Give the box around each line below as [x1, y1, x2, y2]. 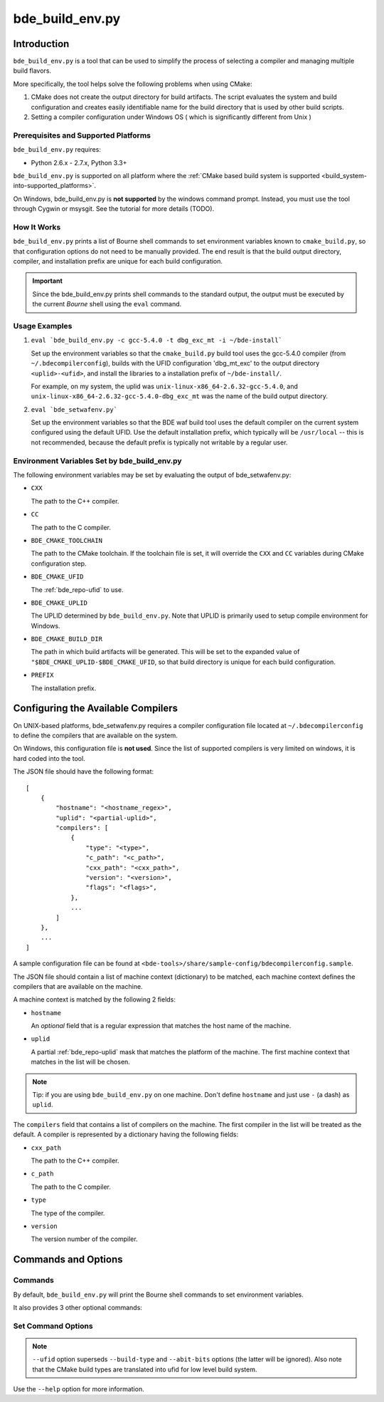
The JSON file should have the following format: [13, 767, 154, 776]
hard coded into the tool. [13, 754, 85, 762]
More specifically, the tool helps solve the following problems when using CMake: [13, 79, 252, 88]
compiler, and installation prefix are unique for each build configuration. [13, 257, 223, 266]
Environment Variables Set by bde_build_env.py [13, 456, 182, 466]
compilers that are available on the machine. [13, 982, 143, 990]
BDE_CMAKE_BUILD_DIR [31, 635, 103, 643]
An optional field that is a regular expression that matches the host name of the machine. [31, 1022, 292, 1030]
